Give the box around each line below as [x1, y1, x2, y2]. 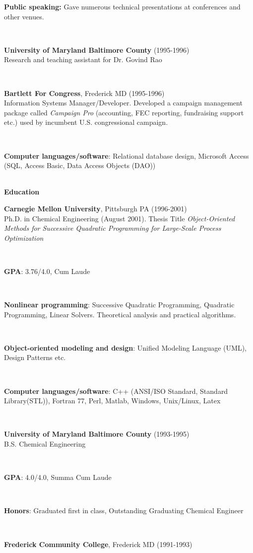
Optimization [4, 232, 44, 243]
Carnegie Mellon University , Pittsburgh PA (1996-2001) [4, 203, 187, 213]
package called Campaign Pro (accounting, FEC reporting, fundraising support [4, 107, 244, 117]
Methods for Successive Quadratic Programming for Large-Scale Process [4, 223, 221, 233]
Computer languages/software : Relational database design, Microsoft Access [4, 150, 249, 161]
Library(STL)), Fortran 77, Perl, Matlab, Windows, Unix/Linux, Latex [4, 395, 221, 406]
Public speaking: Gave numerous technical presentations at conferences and [4, 1, 241, 11]
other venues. [4, 11, 44, 21]
